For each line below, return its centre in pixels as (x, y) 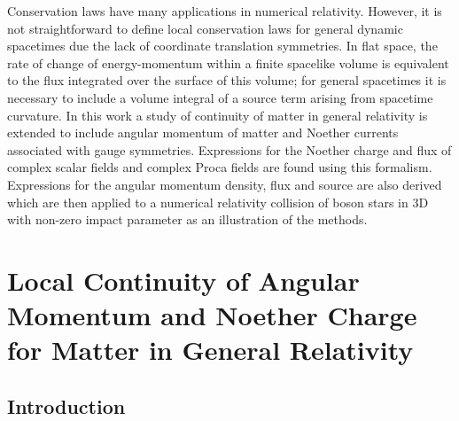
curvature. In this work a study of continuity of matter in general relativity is (218, 115)
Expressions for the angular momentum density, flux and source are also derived (225, 184)
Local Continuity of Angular (183, 280)
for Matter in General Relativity (210, 350)
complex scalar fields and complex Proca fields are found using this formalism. (220, 167)
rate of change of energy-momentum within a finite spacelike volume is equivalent (228, 62)
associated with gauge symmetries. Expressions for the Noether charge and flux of (229, 149)
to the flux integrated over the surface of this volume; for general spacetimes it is (227, 80)
